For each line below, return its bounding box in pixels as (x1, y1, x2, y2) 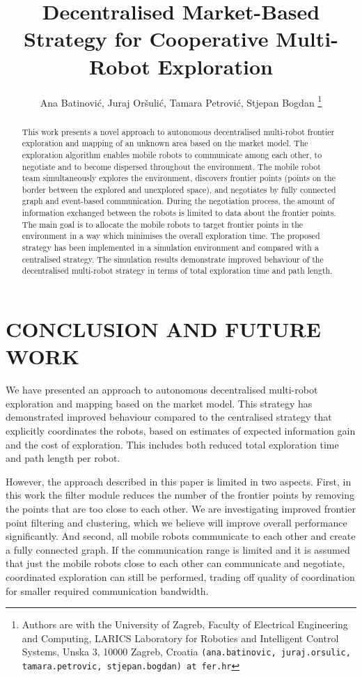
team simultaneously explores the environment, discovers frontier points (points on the (22, 172, 336, 184)
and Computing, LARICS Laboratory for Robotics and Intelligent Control (22, 630, 339, 645)
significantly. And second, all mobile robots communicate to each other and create (6, 529, 356, 543)
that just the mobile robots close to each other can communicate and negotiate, (6, 556, 345, 570)
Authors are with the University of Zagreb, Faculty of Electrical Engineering (22, 617, 348, 632)
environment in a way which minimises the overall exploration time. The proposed (22, 230, 320, 242)
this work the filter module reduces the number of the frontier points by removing (6, 488, 355, 502)
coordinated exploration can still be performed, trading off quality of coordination (6, 569, 355, 584)
